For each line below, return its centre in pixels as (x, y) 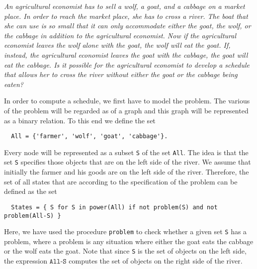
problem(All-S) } (33, 216)
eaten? (14, 84)
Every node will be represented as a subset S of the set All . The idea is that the (126, 152)
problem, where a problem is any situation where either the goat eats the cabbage (129, 241)
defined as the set (31, 191)
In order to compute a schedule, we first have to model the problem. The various (127, 101)
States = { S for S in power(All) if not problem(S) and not (114, 207)
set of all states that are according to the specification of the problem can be (121, 181)
